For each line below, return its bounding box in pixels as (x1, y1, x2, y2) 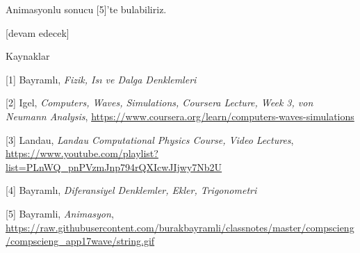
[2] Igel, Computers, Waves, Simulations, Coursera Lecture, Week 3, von (6, 95, 313, 110)
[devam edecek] (6, 25, 69, 40)
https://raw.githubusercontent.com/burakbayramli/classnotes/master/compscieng (6, 220, 354, 234)
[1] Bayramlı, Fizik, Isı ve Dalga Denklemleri (6, 72, 197, 86)
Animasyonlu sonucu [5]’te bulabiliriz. (6, 2, 167, 16)
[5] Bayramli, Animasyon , (6, 206, 114, 220)
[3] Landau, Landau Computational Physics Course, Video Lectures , (6, 132, 294, 147)
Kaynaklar (6, 49, 50, 63)
